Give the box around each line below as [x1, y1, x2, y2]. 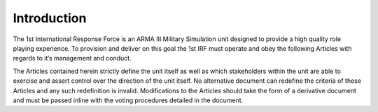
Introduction [13, 10, 87, 26]
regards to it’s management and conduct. [13, 54, 132, 63]
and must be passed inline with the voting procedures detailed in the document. [13, 96, 244, 104]
